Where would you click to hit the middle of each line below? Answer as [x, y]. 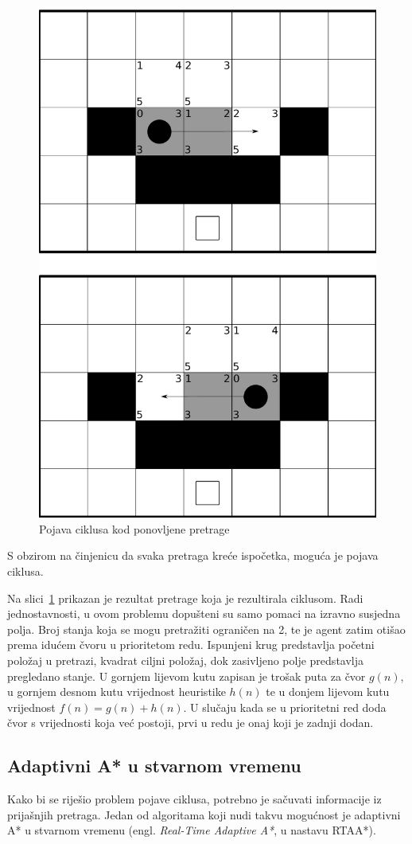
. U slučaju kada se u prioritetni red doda [285, 707]
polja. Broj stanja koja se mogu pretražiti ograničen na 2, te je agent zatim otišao [206, 629]
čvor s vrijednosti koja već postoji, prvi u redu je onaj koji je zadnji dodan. [190, 723]
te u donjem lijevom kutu [328, 692]
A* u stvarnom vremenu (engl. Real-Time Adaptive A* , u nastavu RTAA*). [192, 830]
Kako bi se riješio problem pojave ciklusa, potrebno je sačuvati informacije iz [194, 799]
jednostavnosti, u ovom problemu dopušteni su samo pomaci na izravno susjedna [204, 613]
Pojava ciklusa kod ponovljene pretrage [134, 528]
